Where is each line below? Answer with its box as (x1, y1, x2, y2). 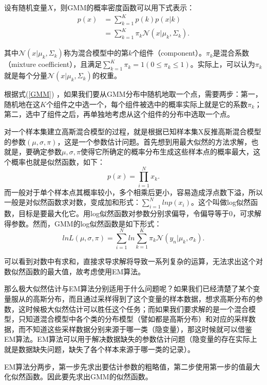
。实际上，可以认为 (190, 59, 255, 69)
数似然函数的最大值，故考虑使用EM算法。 (4, 266, 145, 276)
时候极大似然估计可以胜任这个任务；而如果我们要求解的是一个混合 (25, 303, 249, 314)
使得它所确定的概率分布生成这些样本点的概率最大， (80, 146, 253, 157)
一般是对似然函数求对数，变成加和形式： (4, 197, 141, 207)
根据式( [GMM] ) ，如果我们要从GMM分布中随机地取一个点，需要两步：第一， (4, 89, 262, 99)
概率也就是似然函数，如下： (11, 156, 105, 167)
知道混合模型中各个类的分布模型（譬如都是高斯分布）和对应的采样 (25, 313, 249, 324)
